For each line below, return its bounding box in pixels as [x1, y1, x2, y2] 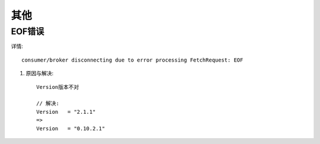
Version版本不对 [36, 84, 79, 90]
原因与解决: [25, 70, 54, 77]
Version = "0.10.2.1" [36, 125, 105, 132]
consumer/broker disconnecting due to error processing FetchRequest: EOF [21, 56, 244, 63]
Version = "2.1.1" [36, 108, 96, 115]
